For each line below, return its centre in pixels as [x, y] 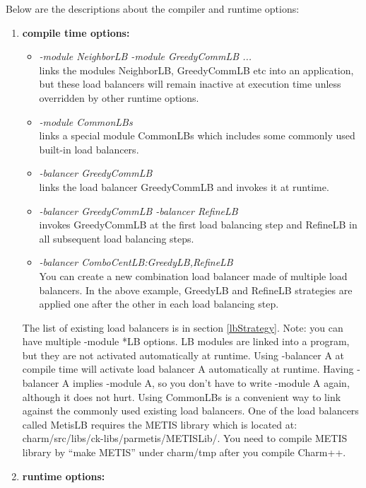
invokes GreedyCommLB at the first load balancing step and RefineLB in [198, 225]
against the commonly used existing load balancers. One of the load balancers [190, 411]
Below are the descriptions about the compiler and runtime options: [153, 8]
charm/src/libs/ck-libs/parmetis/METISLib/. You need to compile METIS [185, 438]
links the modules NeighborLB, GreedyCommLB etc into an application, [196, 70]
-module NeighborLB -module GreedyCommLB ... [146, 56]
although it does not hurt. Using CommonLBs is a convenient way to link [182, 396]
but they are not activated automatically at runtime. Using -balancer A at [183, 355]
